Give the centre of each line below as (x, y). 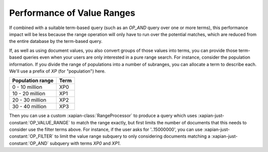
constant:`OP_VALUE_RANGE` (40, 122)
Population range (33, 80)
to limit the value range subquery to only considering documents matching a (132, 136)
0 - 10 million (27, 87)
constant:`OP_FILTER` (32, 136)
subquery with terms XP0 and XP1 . (85, 143)
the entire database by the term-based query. (56, 41)
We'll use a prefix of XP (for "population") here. (58, 71)
